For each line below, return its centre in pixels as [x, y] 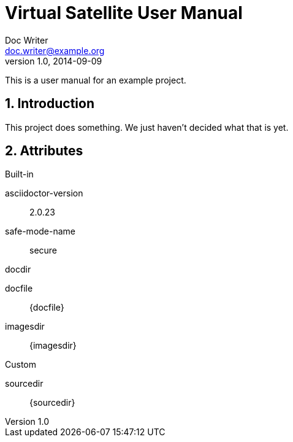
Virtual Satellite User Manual [124, 13]
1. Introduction [50, 104]
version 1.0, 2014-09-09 [54, 61]
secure [44, 250]
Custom [21, 365]
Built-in [19, 174]
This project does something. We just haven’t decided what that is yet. [147, 127]
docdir [18, 269]
